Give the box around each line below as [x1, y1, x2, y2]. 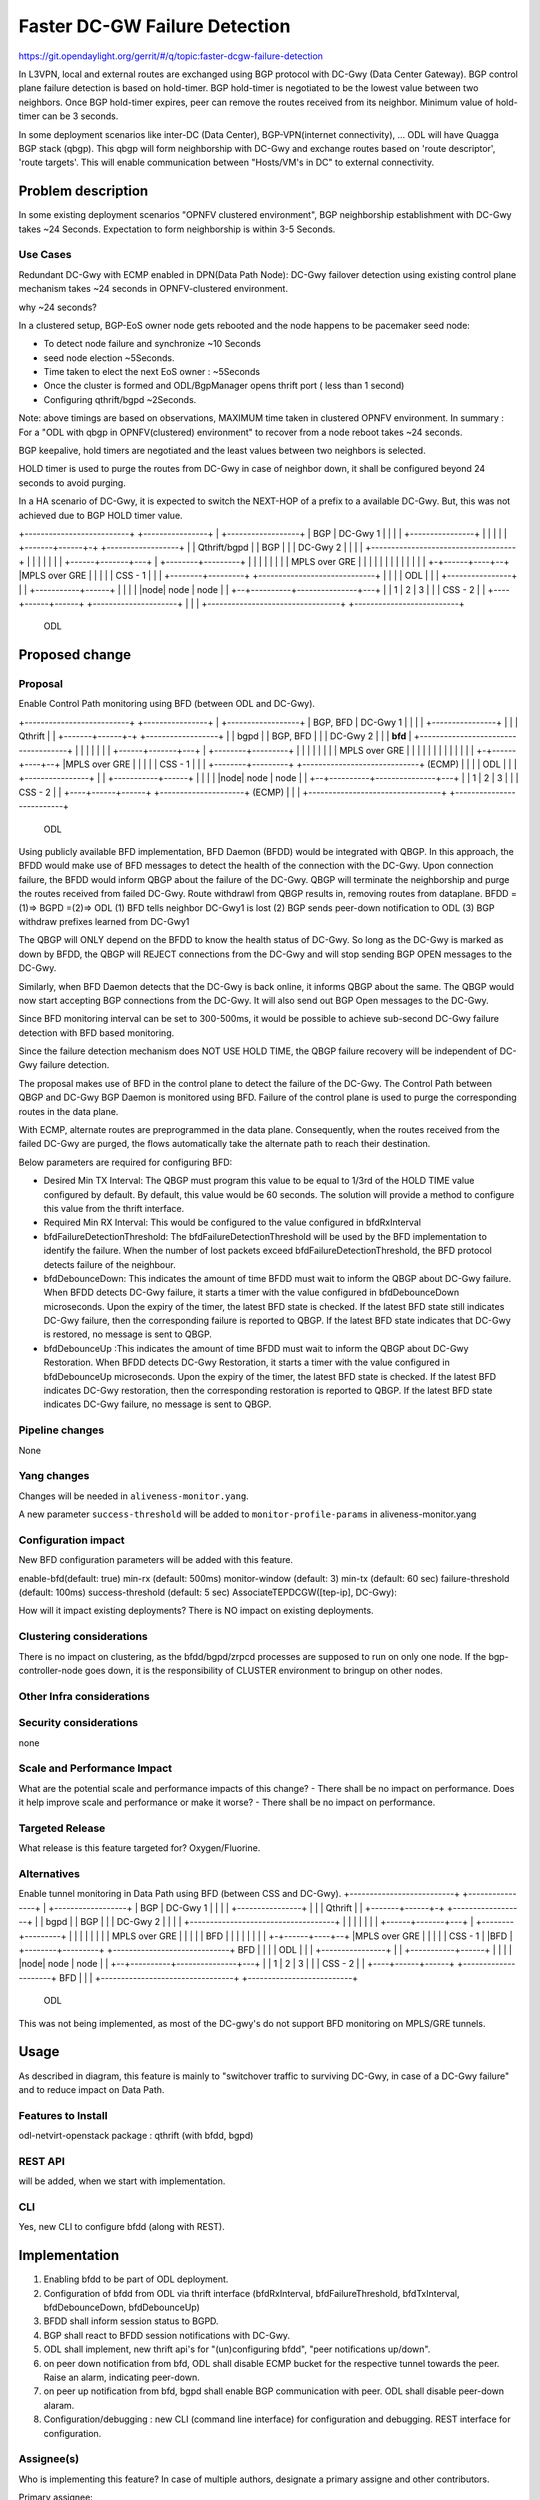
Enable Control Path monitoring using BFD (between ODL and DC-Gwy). [18, 698, 315, 710]
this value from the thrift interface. [43, 1202, 185, 1214]
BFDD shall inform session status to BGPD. [43, 2315, 219, 2327]
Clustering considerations [18, 1630, 149, 1644]
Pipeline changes [18, 1423, 105, 1437]
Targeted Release [18, 1821, 106, 1835]
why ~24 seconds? [18, 301, 97, 313]
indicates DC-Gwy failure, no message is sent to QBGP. [43, 1398, 272, 1410]
